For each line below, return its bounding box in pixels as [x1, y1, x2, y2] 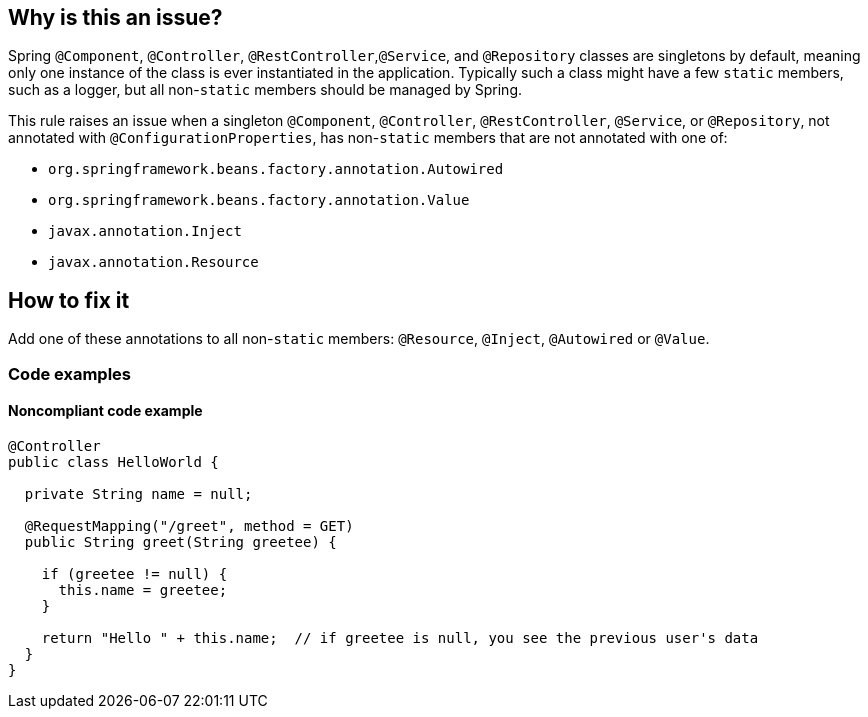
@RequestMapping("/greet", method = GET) [24, 517, 354, 534]
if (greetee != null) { [41, 565, 228, 582]
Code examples [8, 363, 132, 384]
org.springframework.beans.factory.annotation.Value [48, 192, 470, 209]
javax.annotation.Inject [48, 223, 242, 240]
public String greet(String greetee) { [24, 533, 337, 550]
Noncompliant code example [8, 402, 203, 420]
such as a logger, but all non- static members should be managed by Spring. [8, 81, 523, 99]
